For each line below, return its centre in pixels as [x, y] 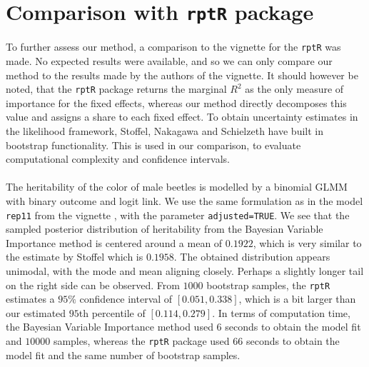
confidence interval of [126, 299]
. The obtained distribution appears [252, 257]
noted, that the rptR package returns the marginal [116, 89]
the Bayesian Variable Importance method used [110, 327]
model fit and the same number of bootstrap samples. [123, 355]
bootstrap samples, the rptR [268, 285]
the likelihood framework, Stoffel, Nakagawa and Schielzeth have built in [165, 130]
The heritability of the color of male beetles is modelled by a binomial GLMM [177, 187]
